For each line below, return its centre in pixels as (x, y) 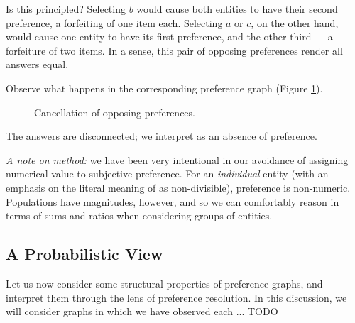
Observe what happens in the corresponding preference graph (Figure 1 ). (164, 88)
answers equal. (37, 64)
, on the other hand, (295, 22)
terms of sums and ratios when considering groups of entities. (139, 215)
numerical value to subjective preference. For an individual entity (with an (167, 174)
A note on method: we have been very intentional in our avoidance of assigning (177, 159)
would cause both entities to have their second (237, 9)
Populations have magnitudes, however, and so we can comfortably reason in (173, 201)
